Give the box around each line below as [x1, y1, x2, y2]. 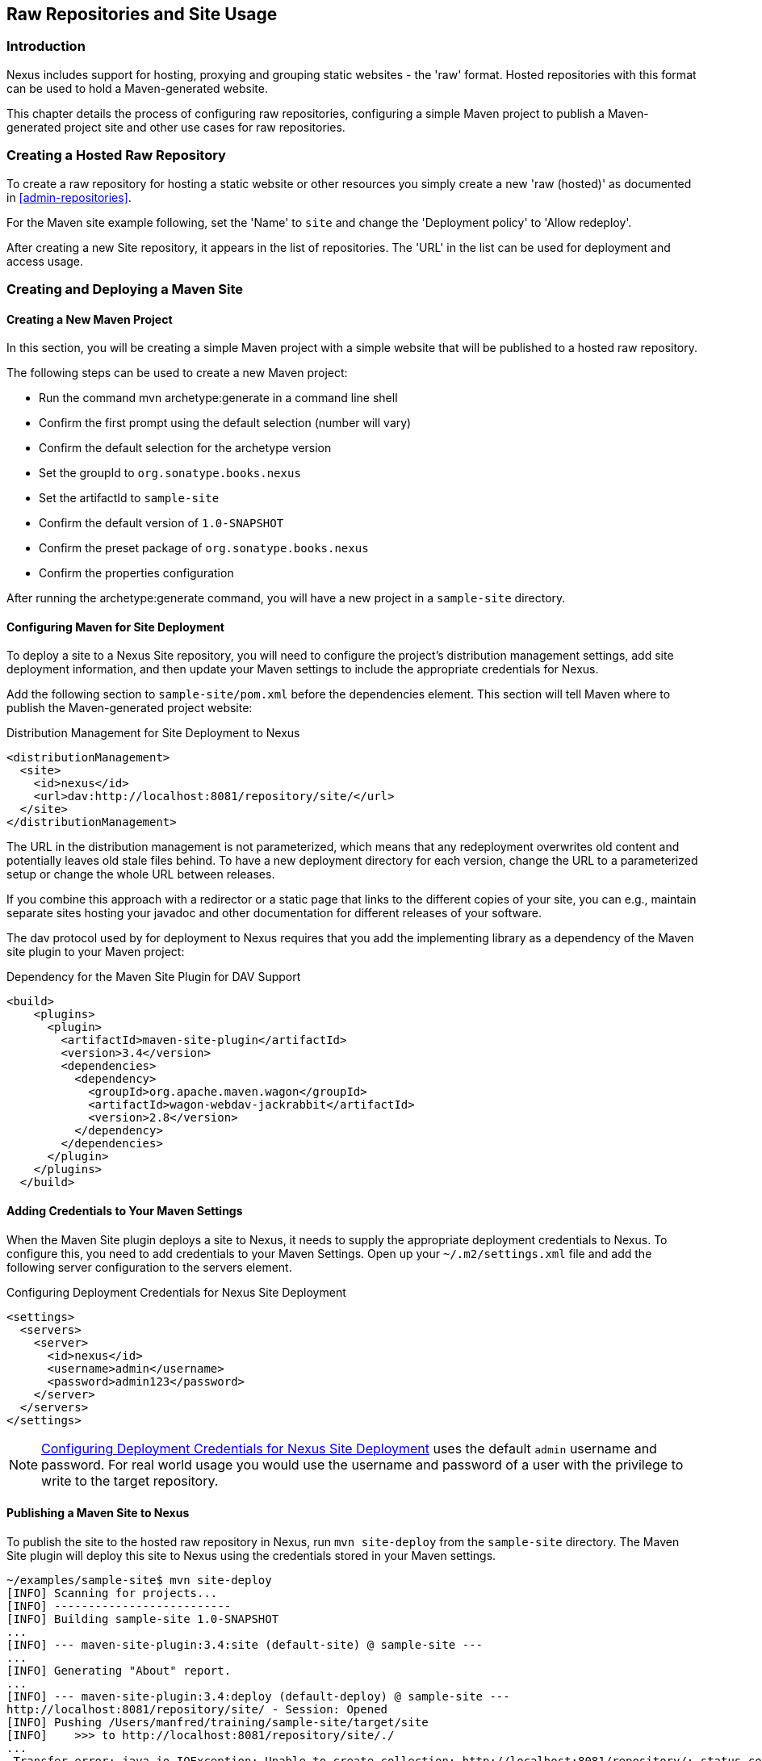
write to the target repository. [41, 1472, 219, 1489]
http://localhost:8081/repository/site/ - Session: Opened [6, 1702, 388, 1716]
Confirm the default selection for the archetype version [39, 441, 332, 455]
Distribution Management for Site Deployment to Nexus [6, 726, 300, 740]
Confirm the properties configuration [39, 566, 234, 581]
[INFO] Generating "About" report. [6, 1663, 232, 1677]
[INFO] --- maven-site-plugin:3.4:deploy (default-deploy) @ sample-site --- [6, 1689, 510, 1703]
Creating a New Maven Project [6, 312, 173, 326]
